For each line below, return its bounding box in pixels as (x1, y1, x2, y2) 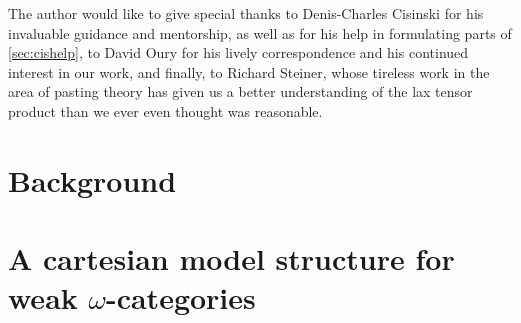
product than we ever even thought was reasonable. (8, 100, 323, 121)
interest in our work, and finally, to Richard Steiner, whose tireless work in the (8, 61, 490, 82)
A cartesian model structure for (8, 238, 455, 279)
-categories (105, 277, 256, 318)
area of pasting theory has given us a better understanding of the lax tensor (8, 81, 473, 102)
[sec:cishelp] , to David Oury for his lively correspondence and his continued (8, 42, 469, 63)
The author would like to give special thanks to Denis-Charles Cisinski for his (8, 3, 484, 23)
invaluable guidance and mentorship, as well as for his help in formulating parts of (8, 22, 512, 43)
